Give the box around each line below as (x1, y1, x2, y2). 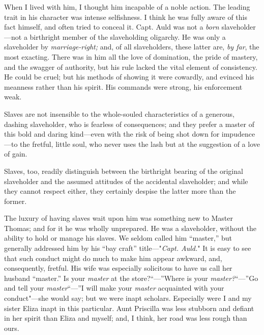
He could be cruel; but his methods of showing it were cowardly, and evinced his (4, 71, 254, 82)
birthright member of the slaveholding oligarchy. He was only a (30, 31, 226, 42)
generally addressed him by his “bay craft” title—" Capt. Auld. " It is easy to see (4, 243, 251, 253)
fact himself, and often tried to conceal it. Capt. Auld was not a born (4, 21, 219, 32)
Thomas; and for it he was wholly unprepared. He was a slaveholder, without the (4, 222, 256, 233)
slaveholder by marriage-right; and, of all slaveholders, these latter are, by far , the (4, 41, 259, 52)
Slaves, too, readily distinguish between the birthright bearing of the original (4, 165, 243, 176)
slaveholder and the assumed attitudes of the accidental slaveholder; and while (4, 175, 248, 186)
